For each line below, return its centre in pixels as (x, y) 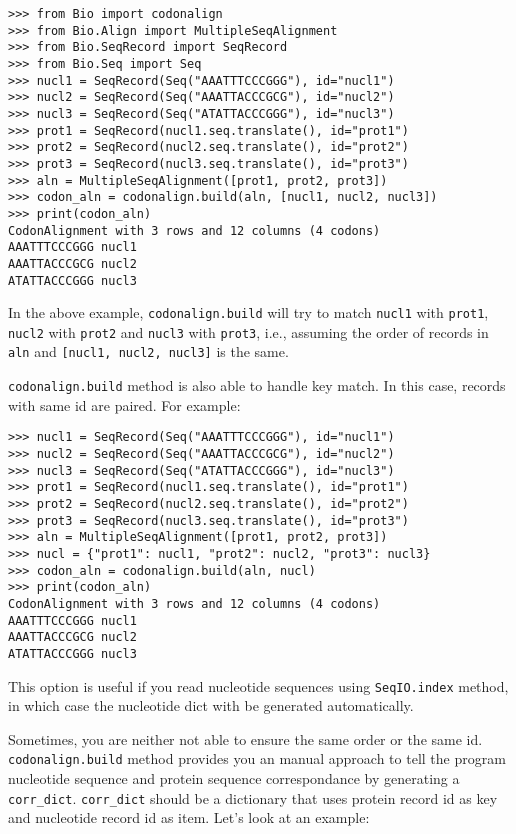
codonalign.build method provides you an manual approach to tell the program (257, 758)
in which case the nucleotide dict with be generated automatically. (211, 705)
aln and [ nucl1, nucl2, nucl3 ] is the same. (148, 351)
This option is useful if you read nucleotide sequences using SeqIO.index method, (258, 685)
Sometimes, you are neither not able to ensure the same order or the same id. (245, 738)
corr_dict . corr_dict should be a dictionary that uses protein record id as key (253, 797)
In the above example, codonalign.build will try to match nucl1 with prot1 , (248, 312)
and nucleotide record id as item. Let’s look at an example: (189, 817)
